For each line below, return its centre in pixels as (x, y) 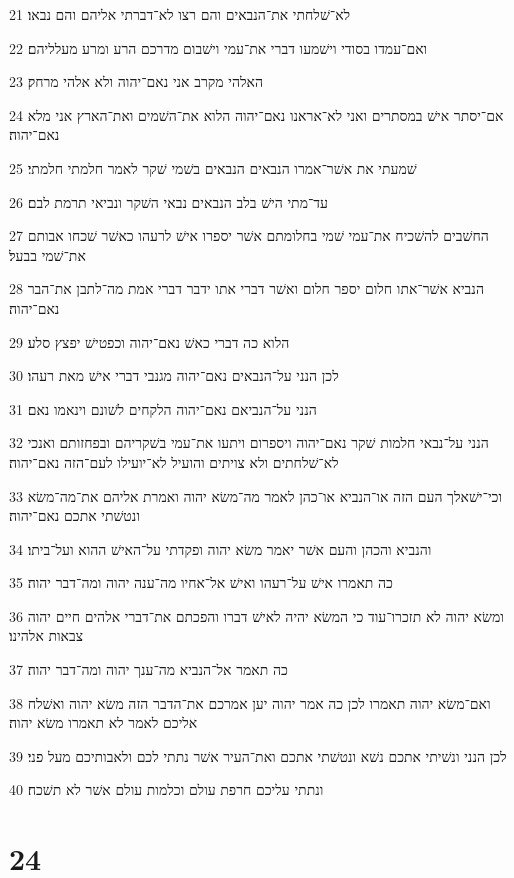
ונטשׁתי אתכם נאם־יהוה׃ (74, 515)
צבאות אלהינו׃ (46, 635)
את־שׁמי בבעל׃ (47, 254)
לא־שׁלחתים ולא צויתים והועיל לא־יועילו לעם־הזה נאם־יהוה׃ (174, 461)
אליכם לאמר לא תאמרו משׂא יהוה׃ (103, 722)
